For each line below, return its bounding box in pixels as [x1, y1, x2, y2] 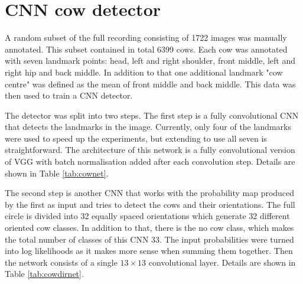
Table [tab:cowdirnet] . [5, 267, 84, 280]
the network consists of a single [5, 256, 118, 268]
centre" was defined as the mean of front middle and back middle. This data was [5, 77, 296, 90]
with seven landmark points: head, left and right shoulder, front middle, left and [5, 54, 296, 67]
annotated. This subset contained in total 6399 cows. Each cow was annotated [5, 43, 288, 55]
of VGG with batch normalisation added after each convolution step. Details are [5, 155, 295, 168]
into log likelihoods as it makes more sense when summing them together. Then [5, 244, 293, 257]
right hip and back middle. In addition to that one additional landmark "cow [5, 66, 283, 78]
